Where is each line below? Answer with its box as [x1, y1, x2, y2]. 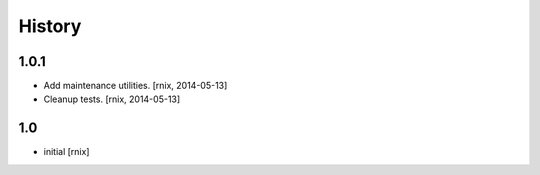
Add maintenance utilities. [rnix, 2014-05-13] [43, 80, 228, 92]
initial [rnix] [43, 146, 90, 158]
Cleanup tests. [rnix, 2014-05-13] [43, 93, 181, 105]
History [18, 15, 82, 37]
